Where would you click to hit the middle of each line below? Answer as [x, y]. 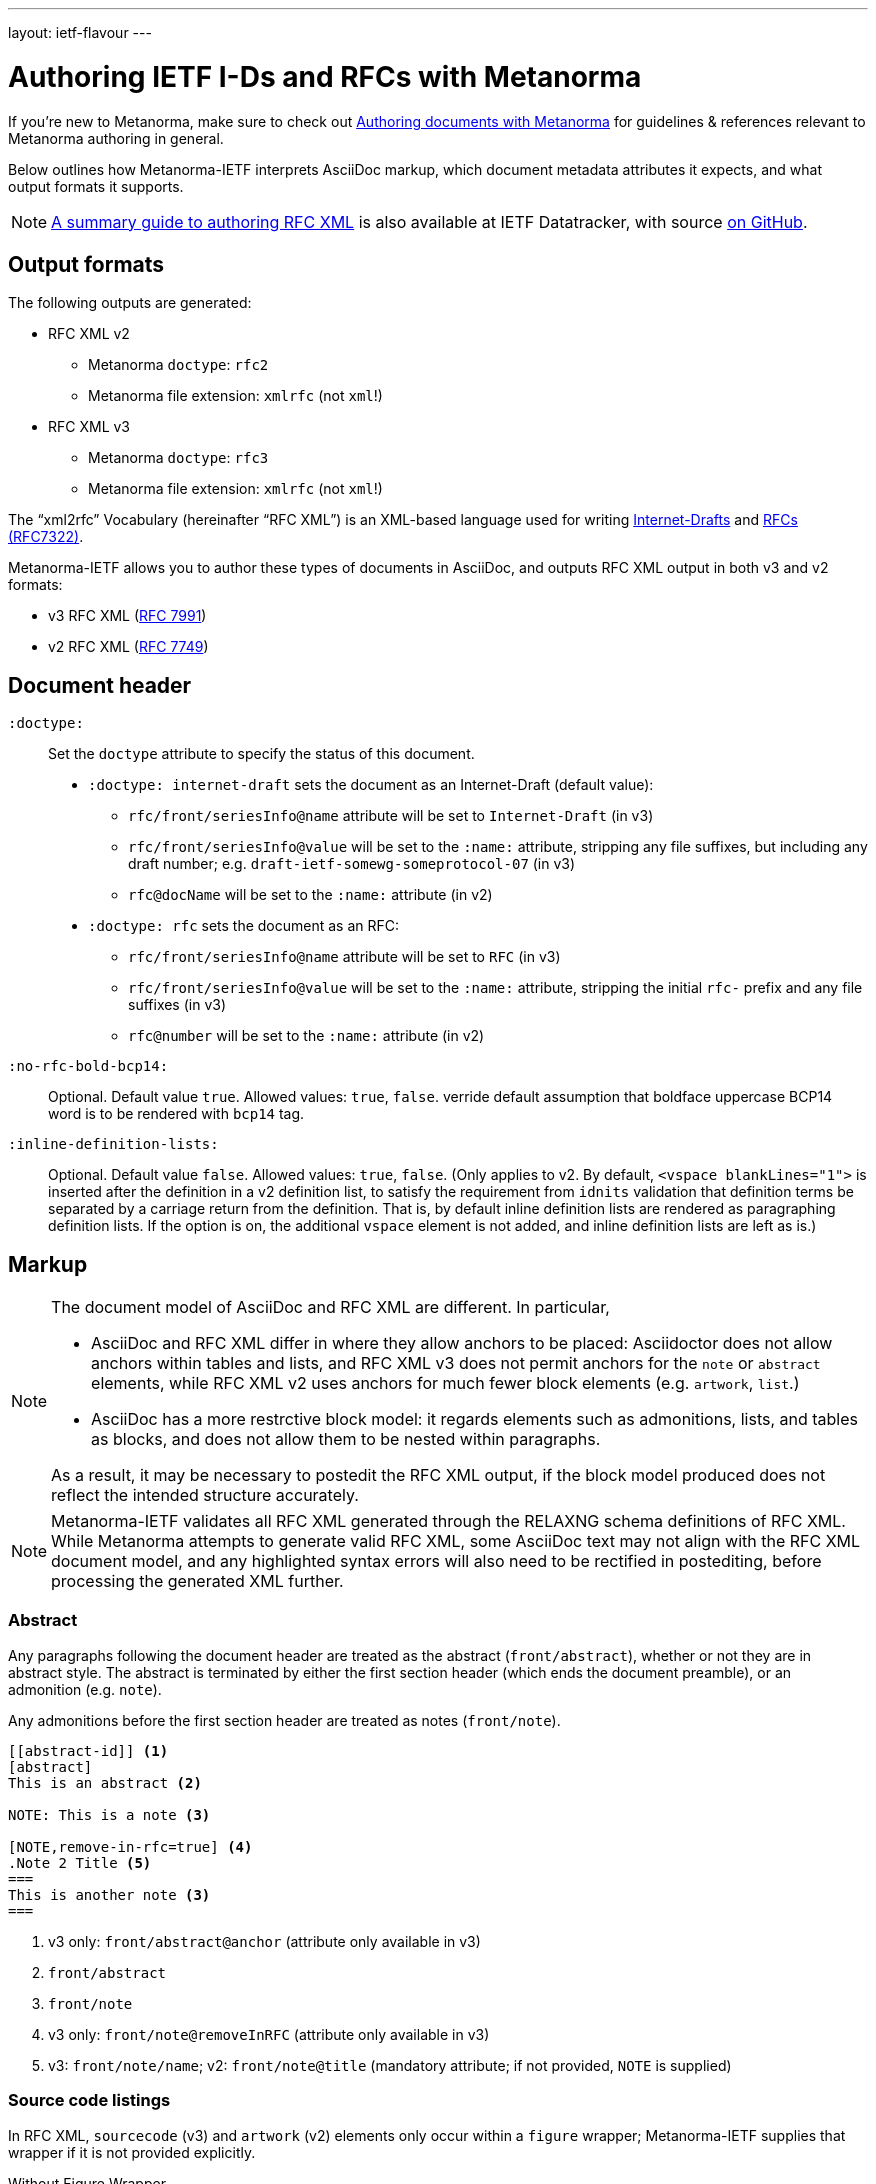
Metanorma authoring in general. [116, 138]
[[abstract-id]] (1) [88, 1750]
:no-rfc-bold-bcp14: [88, 1066]
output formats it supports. [96, 186]
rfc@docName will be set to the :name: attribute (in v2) [310, 895]
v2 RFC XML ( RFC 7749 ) [128, 647]
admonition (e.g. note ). [85, 1689]
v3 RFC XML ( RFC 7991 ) [127, 616]
